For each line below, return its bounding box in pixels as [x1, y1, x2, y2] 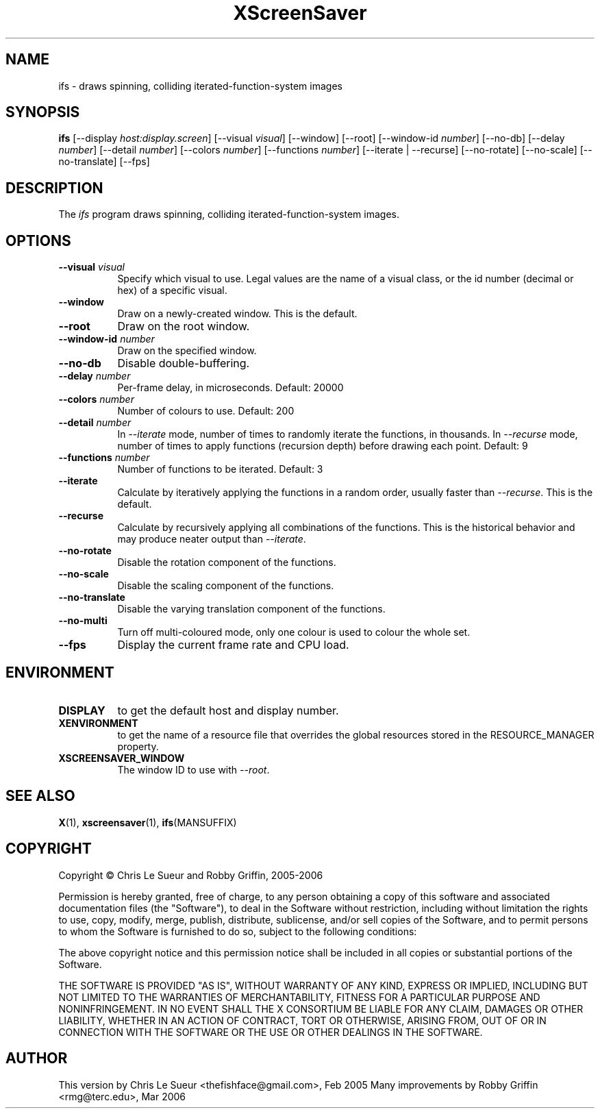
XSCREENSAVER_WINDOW [58, 752, 185, 764]
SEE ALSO [5, 787, 75, 805]
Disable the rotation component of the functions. [117, 556, 336, 569]
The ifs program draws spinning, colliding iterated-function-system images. [58, 208, 399, 221]
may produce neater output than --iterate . [117, 533, 306, 545]
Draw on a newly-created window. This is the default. [117, 308, 358, 320]
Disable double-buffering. [117, 356, 250, 371]
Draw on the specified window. [117, 345, 257, 357]
